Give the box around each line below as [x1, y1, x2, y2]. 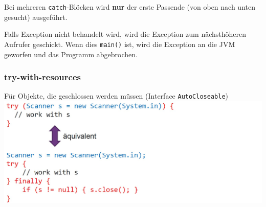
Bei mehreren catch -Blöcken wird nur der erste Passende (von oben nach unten [4, 2, 255, 12]
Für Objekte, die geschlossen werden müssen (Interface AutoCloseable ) [4, 90, 229, 101]
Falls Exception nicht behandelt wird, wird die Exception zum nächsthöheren [4, 29, 247, 39]
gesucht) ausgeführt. [4, 11, 68, 22]
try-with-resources [4, 71, 81, 83]
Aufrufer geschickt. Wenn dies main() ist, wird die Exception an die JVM [4, 38, 235, 49]
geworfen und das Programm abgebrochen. [4, 49, 138, 59]
